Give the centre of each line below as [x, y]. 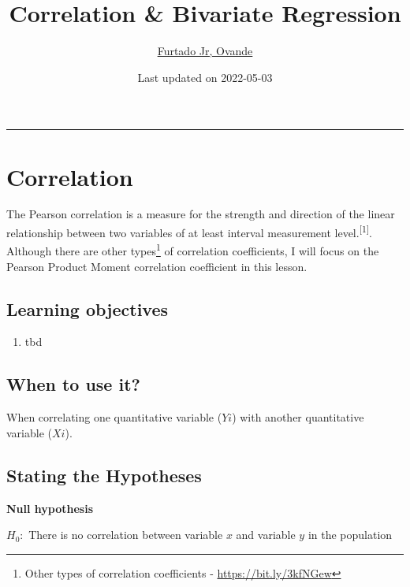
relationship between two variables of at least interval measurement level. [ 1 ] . [189, 231]
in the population [350, 535]
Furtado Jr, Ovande [205, 51]
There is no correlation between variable [126, 535]
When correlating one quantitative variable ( [114, 417]
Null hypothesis [50, 508]
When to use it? [73, 384]
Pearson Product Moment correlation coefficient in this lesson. [157, 266]
